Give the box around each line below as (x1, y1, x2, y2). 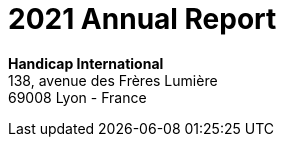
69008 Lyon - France (8, 88, 147, 106)
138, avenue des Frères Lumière (8, 71, 218, 89)
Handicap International (8, 54, 164, 72)
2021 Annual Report (8, 2, 277, 36)
